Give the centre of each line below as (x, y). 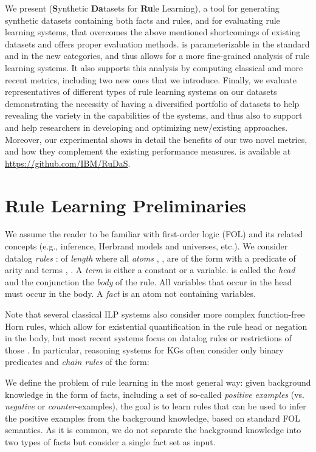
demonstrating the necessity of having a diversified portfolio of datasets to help (152, 103)
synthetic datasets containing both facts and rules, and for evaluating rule (143, 20)
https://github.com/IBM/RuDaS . (68, 163)
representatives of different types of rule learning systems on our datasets (141, 92)
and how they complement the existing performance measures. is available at (148, 151)
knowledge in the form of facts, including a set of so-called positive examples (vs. (155, 394)
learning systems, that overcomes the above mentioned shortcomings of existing (153, 32)
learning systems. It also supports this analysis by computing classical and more (154, 67)
